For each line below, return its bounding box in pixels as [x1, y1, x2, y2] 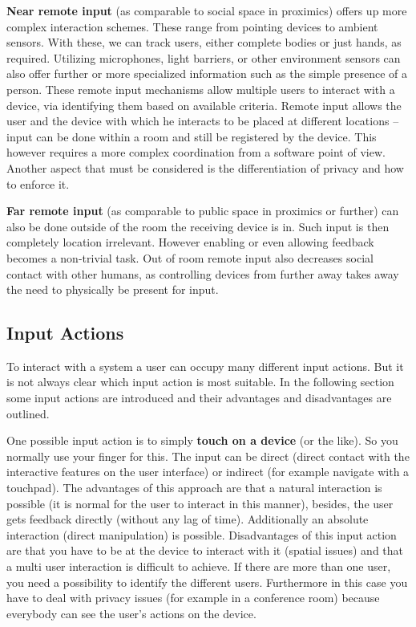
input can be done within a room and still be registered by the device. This [6, 128, 377, 145]
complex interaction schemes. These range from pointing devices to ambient [6, 18, 378, 35]
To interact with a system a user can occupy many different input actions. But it [6, 357, 404, 374]
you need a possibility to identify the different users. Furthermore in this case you [6, 573, 408, 590]
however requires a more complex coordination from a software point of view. [6, 144, 386, 161]
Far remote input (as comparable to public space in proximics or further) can [6, 202, 399, 219]
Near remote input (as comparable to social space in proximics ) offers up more [6, 2, 407, 18]
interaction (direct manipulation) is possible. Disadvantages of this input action [6, 526, 397, 543]
